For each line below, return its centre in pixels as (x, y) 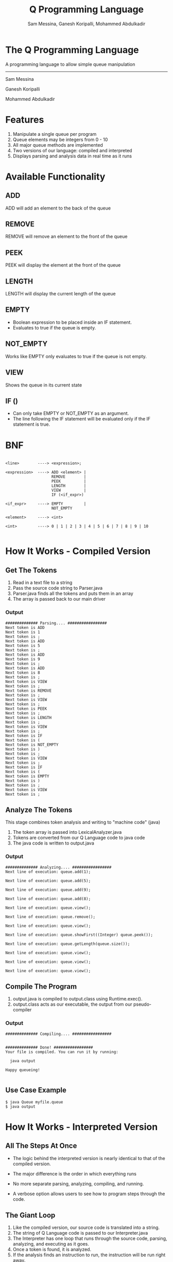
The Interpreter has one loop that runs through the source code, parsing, (90, 1238)
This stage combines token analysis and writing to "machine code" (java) (83, 822)
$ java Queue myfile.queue (34, 1102)
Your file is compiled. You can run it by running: (62, 1052)
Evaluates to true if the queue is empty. (54, 327)
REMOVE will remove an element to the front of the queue (66, 236)
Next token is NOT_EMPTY (32, 745)
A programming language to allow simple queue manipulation (70, 64)
